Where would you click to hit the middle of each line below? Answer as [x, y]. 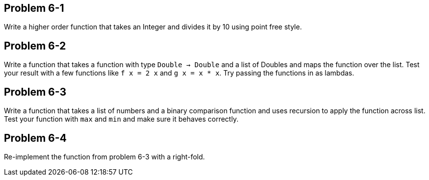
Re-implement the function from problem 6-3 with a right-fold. [105, 156]
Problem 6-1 [34, 8]
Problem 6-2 [35, 46]
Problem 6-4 [35, 138]
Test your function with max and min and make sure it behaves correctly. [121, 119]
